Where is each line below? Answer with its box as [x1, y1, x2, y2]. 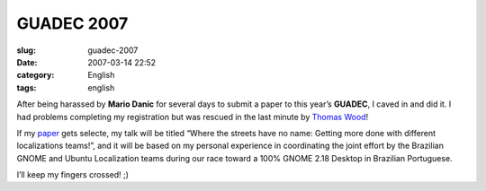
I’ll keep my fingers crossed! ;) [16, 169, 130, 180]
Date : [16, 56, 38, 67]
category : [16, 70, 55, 81]
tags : [16, 82, 37, 93]
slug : [16, 45, 36, 56]
